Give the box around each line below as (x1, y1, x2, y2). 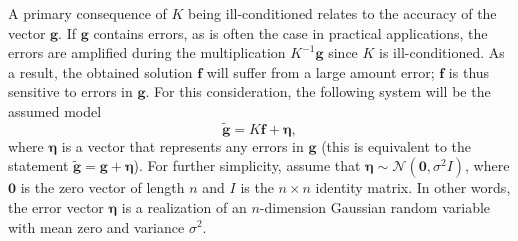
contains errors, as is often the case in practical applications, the (93, 22, 488, 43)
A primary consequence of (8, 3, 167, 23)
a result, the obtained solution (8, 61, 193, 82)
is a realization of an (121, 196, 247, 217)
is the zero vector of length (20, 177, 185, 198)
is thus (448, 61, 490, 82)
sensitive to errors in (8, 81, 133, 102)
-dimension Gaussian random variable (259, 196, 491, 217)
